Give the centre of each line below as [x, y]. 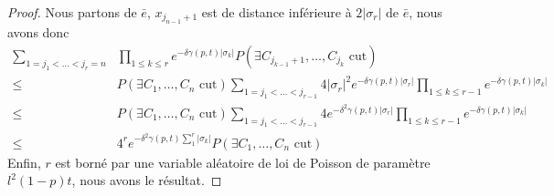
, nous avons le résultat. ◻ [147, 180]
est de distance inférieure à [277, 12]
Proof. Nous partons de [72, 12]
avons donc [38, 32]
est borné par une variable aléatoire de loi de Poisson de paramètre [243, 162]
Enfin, [24, 162]
